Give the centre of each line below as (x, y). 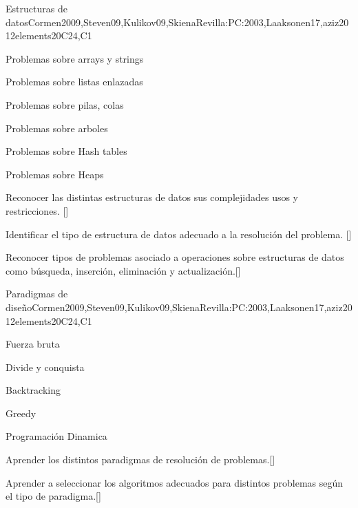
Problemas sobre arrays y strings (75, 58)
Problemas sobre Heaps (55, 174)
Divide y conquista (45, 367)
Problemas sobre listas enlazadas (74, 82)
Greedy (21, 413)
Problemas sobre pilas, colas (65, 104)
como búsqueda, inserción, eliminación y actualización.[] (123, 270)
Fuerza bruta (33, 344)
